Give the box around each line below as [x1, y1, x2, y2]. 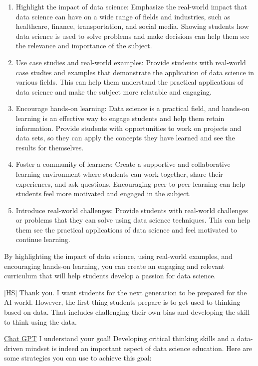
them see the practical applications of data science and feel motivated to [15, 224, 237, 235]
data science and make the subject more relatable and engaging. [15, 86, 212, 97]
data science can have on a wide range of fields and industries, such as [15, 11, 231, 21]
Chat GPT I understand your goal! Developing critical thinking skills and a [4, 333, 235, 344]
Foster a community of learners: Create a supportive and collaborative [15, 159, 231, 169]
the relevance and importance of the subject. [15, 40, 152, 51]
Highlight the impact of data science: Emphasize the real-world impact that [15, 1, 247, 11]
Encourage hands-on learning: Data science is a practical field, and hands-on [15, 103, 250, 114]
